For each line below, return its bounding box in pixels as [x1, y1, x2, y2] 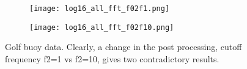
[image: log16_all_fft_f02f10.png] [29, 23, 174, 32]
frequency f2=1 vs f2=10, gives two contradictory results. [5, 52, 219, 65]
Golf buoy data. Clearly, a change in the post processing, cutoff [5, 40, 242, 53]
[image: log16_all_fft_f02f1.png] [29, 4, 170, 13]
